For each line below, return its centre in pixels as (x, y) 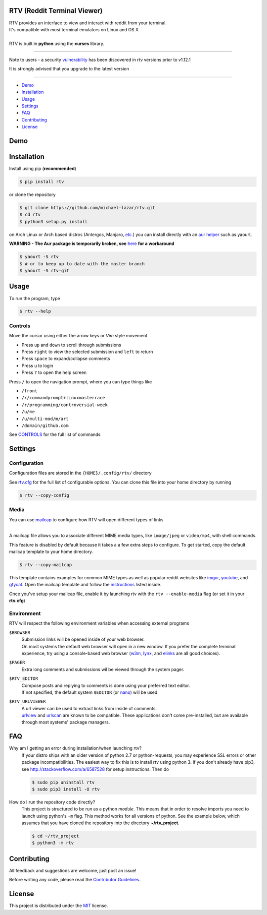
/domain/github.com (45, 426)
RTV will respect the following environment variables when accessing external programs (99, 623)
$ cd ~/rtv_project (55, 836)
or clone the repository (32, 195)
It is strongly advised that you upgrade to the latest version (69, 69)
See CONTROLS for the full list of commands (55, 434)
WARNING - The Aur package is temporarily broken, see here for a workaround (92, 244)
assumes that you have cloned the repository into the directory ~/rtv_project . (101, 823)
